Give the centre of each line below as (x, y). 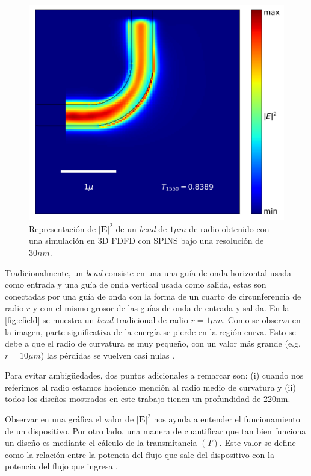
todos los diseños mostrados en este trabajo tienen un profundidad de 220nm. (148, 399)
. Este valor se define (257, 443)
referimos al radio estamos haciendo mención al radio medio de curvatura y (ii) (150, 387)
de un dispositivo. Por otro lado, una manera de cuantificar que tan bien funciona (155, 431)
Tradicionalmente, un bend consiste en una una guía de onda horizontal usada (148, 272)
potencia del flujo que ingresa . (61, 466)
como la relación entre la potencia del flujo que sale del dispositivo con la (140, 454)
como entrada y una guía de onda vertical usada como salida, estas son (136, 284)
